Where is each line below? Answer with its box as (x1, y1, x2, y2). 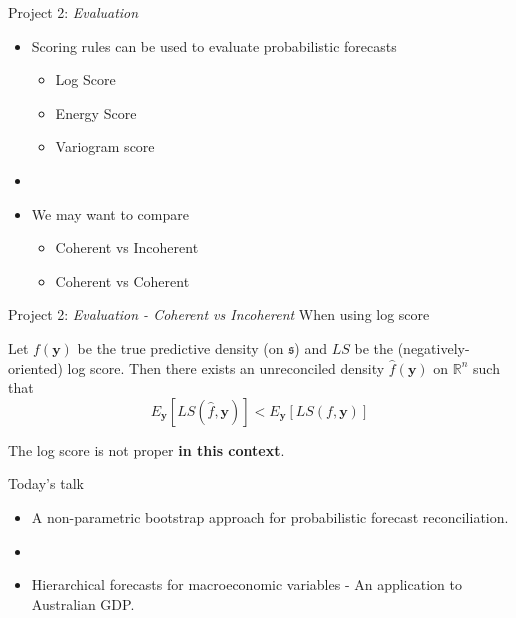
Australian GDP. (31, 593, 135, 614)
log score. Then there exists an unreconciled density (67, 357, 385, 378)
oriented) (8, 357, 63, 378)
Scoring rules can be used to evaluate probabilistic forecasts (31, 35, 397, 56)
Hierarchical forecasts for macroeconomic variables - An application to (31, 574, 462, 595)
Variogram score (55, 136, 155, 157)
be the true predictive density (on (77, 337, 284, 358)
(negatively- (397, 337, 470, 358)
